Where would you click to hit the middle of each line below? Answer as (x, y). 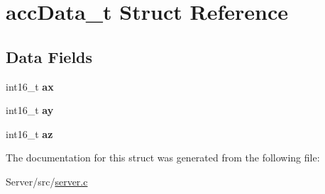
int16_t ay (30, 110)
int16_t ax (30, 86)
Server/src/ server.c (47, 181)
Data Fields (49, 56)
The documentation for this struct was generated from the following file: (163, 158)
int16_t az (29, 133)
